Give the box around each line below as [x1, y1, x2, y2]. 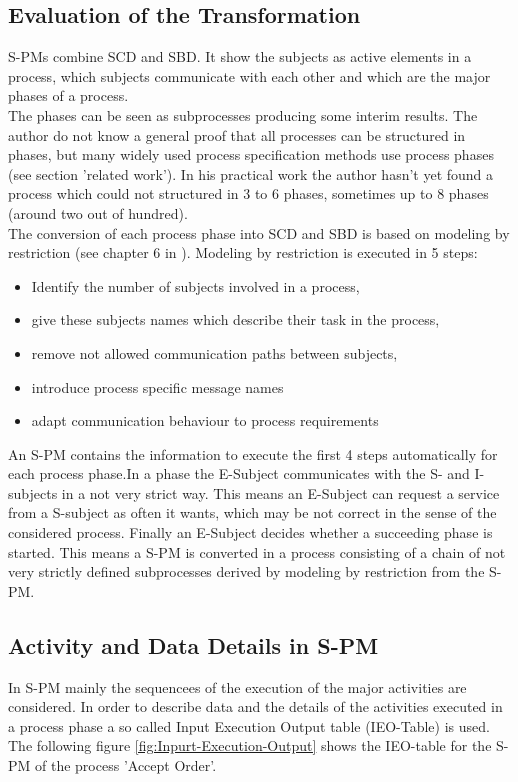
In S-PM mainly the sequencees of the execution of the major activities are [8, 676, 467, 697]
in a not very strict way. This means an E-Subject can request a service [61, 482, 500, 503]
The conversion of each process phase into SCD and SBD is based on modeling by [8, 222, 510, 243]
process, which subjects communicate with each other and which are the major [8, 65, 491, 86]
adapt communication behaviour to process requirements [31, 410, 379, 431]
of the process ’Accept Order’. [35, 755, 217, 776]
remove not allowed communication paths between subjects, [31, 342, 398, 363]
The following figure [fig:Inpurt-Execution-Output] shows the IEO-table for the [8, 735, 492, 756]
